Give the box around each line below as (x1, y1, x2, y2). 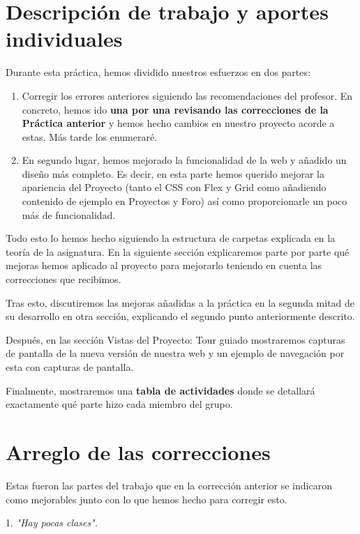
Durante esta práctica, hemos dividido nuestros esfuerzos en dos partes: (6, 65, 310, 79)
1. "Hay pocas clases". (6, 515, 98, 530)
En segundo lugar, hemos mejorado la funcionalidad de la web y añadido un (22, 153, 347, 167)
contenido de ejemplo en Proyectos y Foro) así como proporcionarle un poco (22, 194, 347, 208)
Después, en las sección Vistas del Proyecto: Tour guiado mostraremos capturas (6, 332, 345, 346)
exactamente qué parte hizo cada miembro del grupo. (6, 397, 233, 411)
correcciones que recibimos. (6, 272, 121, 287)
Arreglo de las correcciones (6, 437, 271, 466)
